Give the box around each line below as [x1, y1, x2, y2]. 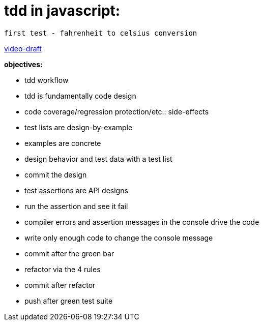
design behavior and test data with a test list [24, 154, 172, 163]
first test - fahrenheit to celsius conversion [4, 28, 197, 37]
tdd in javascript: [4, 2, 121, 19]
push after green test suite [24, 296, 113, 305]
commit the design [24, 170, 87, 179]
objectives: [4, 60, 43, 69]
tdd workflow [24, 75, 69, 84]
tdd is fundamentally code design [24, 91, 136, 100]
